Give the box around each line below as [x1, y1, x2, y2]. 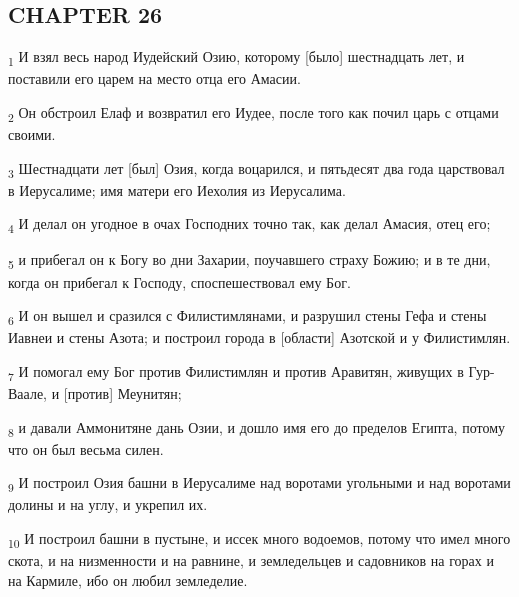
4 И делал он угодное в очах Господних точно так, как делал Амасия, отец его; [8, 213, 491, 237]
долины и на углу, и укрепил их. [8, 494, 208, 515]
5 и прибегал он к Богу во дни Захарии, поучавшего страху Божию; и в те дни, [8, 249, 491, 273]
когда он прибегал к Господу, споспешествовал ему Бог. [8, 271, 351, 292]
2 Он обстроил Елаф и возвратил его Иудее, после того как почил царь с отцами [8, 101, 499, 125]
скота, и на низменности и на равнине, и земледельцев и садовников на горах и [8, 550, 494, 571]
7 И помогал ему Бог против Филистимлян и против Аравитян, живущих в [8, 360, 464, 384]
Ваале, [8, 383, 47, 404]
